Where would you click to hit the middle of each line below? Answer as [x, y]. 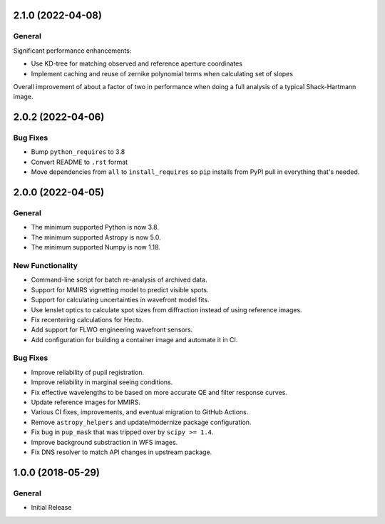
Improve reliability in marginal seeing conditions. [102, 382]
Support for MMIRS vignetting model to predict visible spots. [120, 289]
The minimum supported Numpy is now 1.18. [96, 247]
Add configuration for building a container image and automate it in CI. [134, 339]
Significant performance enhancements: [72, 51]
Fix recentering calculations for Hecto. [87, 319]
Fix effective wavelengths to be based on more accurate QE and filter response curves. [159, 392]
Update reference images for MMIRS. [86, 402]
